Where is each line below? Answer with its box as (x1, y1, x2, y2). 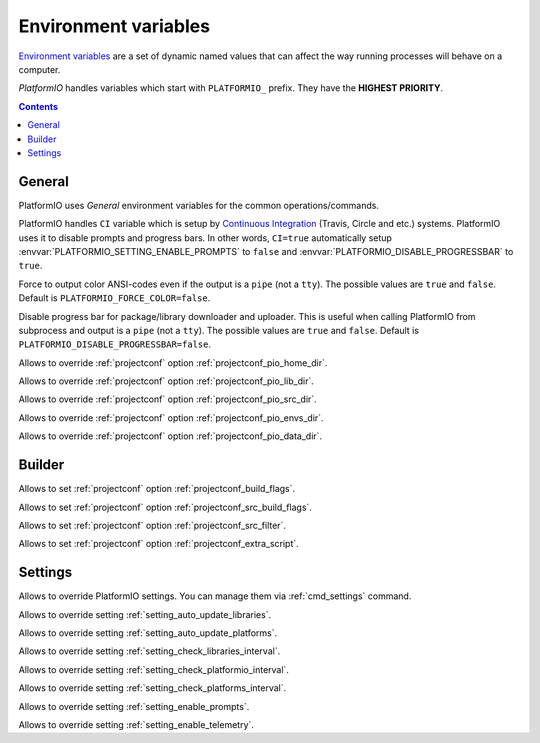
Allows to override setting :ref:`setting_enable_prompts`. (18, 700, 250, 712)
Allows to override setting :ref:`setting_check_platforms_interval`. (18, 682, 287, 694)
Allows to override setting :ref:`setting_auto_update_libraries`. (18, 608, 272, 620)
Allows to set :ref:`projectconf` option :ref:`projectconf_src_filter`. (18, 519, 287, 531)
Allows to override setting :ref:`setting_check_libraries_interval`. (18, 645, 281, 657)
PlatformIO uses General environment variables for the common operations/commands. (18, 199, 380, 211)
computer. (18, 63, 61, 75)
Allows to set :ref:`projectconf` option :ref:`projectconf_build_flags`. (18, 483, 296, 495)
